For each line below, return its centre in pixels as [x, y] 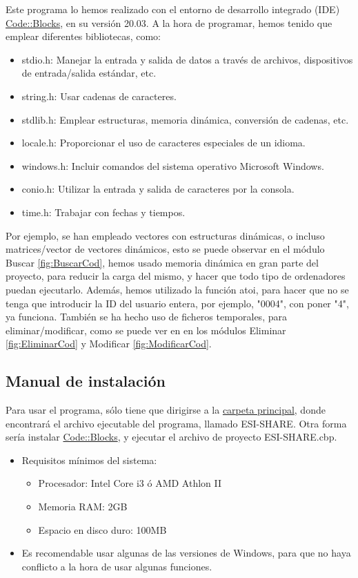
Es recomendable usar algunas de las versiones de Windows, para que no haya [186, 553]
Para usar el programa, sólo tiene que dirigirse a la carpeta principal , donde [166, 410]
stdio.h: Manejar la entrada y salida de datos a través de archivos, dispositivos [187, 59]
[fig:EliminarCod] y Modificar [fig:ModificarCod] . [109, 344]
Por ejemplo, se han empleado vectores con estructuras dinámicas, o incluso [165, 235]
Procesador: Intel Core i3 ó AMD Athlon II [130, 483]
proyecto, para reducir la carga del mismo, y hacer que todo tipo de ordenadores [176, 276]
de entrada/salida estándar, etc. [89, 73]
